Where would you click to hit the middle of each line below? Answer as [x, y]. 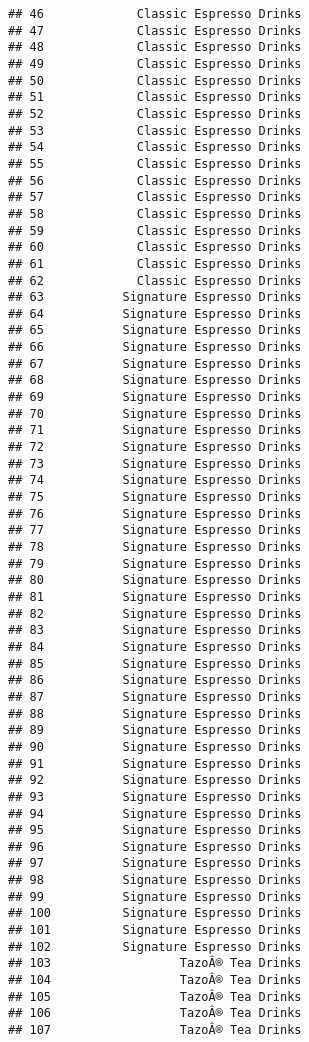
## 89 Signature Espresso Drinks [155, 730]
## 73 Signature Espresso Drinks [155, 463]
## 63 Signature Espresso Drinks [155, 297]
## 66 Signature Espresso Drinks [155, 347]
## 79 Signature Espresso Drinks [155, 563]
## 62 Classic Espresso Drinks [155, 280]
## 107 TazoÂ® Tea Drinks [155, 1030]
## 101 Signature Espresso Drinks [155, 930]
